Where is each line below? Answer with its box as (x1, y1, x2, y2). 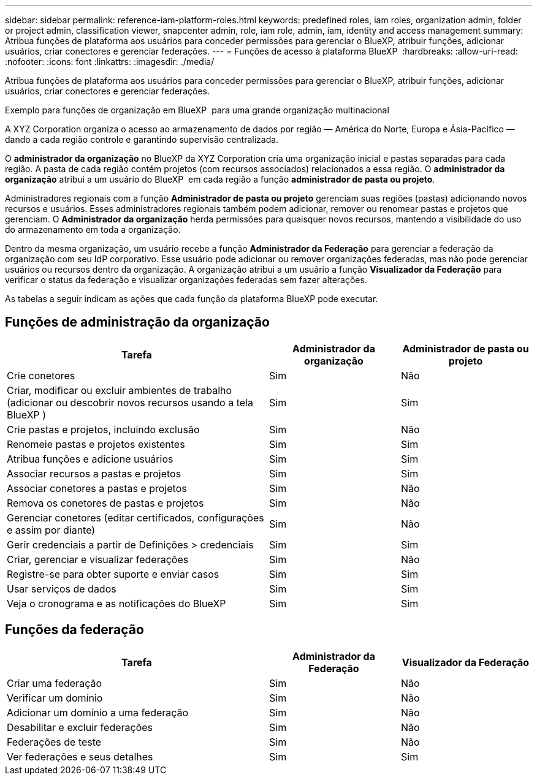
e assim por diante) (7, 523, 96, 536)
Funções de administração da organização (5, 314, 270, 330)
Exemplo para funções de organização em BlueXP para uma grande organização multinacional (5, 105, 389, 115)
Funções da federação (5, 622, 144, 638)
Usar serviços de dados (7, 582, 116, 595)
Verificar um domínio (7, 691, 103, 704)
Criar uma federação (7, 676, 102, 689)
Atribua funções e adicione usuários (7, 452, 173, 465)
